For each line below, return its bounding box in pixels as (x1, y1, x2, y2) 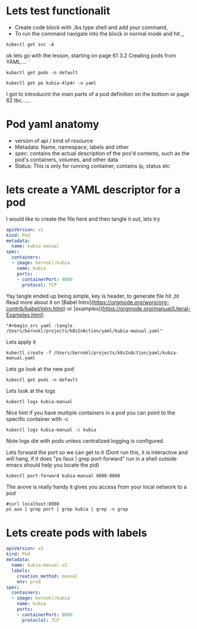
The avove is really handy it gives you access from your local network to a (6, 483, 187, 490)
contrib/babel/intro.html (6, 305, 64, 312)
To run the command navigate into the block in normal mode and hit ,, (14, 30, 185, 37)
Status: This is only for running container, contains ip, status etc (14, 162, 170, 170)
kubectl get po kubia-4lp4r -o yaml (6, 80, 96, 86)
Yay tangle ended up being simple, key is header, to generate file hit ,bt (6, 292, 179, 300)
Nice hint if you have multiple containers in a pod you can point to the (6, 409, 176, 416)
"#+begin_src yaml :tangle (6, 323, 73, 329)
